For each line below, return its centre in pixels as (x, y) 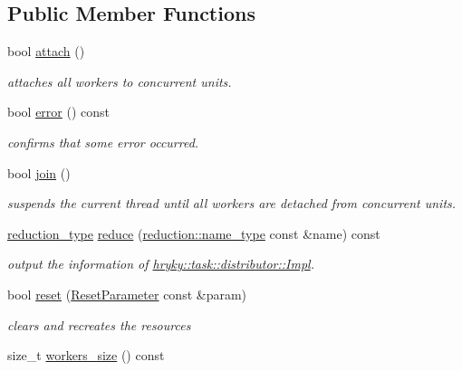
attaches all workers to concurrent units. (120, 81)
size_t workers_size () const (86, 355)
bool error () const (58, 112)
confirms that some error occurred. (103, 142)
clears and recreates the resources (99, 324)
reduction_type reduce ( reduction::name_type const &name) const (194, 233)
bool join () (39, 172)
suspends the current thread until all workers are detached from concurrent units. (232, 203)
